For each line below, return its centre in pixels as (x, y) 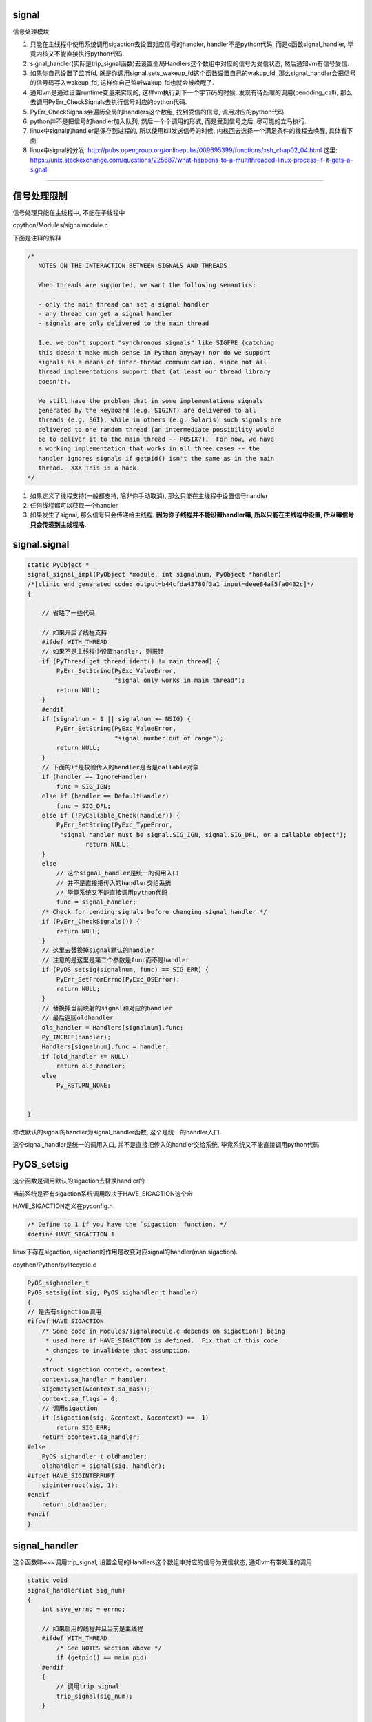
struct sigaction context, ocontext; (105, 1370)
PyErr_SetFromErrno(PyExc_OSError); (118, 979)
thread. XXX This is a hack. (89, 468)
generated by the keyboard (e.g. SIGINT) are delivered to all (147, 410)
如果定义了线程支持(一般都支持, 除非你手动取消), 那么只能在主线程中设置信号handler (149, 495)
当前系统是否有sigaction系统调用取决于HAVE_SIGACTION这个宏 (103, 1193)
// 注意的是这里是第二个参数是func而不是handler (115, 960)
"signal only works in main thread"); (180, 681)
